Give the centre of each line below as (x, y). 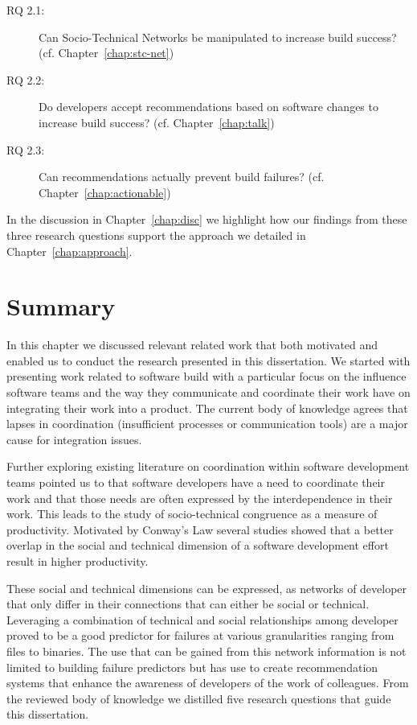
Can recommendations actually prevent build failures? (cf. (182, 177)
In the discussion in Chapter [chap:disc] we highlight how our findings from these (207, 219)
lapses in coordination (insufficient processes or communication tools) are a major (207, 424)
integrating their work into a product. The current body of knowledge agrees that (207, 408)
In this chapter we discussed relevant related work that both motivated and (192, 345)
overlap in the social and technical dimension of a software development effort (198, 545)
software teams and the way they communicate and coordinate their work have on (208, 392)
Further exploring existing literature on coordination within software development (208, 466)
